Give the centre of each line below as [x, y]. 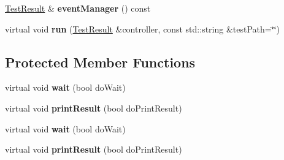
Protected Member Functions [100, 62]
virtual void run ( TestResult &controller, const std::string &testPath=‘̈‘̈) [142, 29]
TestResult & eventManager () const [78, 8]
